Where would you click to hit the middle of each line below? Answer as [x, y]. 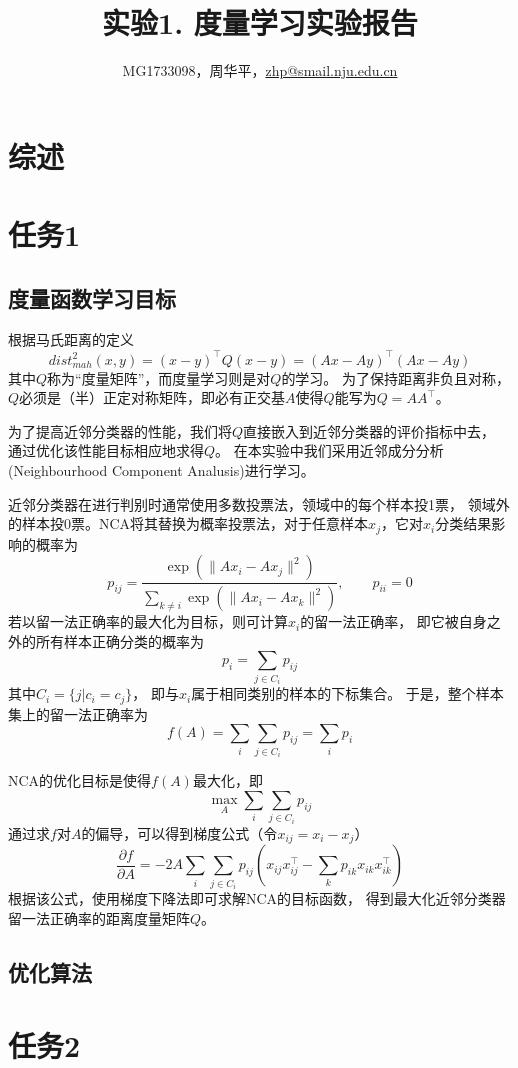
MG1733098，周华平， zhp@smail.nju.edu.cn [260, 70]
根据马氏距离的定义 [71, 339]
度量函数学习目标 [92, 297]
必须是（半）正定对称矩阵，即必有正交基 [152, 397]
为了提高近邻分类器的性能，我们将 [120, 430]
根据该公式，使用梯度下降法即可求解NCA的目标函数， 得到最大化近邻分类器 [257, 898]
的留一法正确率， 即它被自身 [393, 621]
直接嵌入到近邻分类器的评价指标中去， [369, 430]
